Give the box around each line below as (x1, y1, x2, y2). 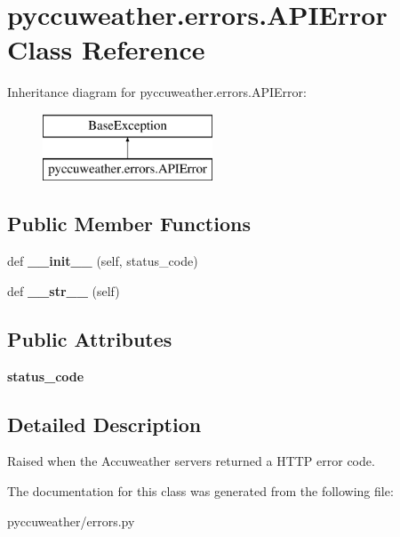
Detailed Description (7, 410, 202, 437)
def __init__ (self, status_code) (7, 252, 198, 270)
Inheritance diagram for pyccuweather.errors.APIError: (7, 83, 307, 101)
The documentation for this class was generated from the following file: (7, 482, 394, 501)
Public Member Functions (7, 210, 251, 237)
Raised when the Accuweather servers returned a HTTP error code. (7, 452, 375, 470)
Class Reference (7, 31, 205, 68)
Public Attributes (7, 325, 172, 352)
